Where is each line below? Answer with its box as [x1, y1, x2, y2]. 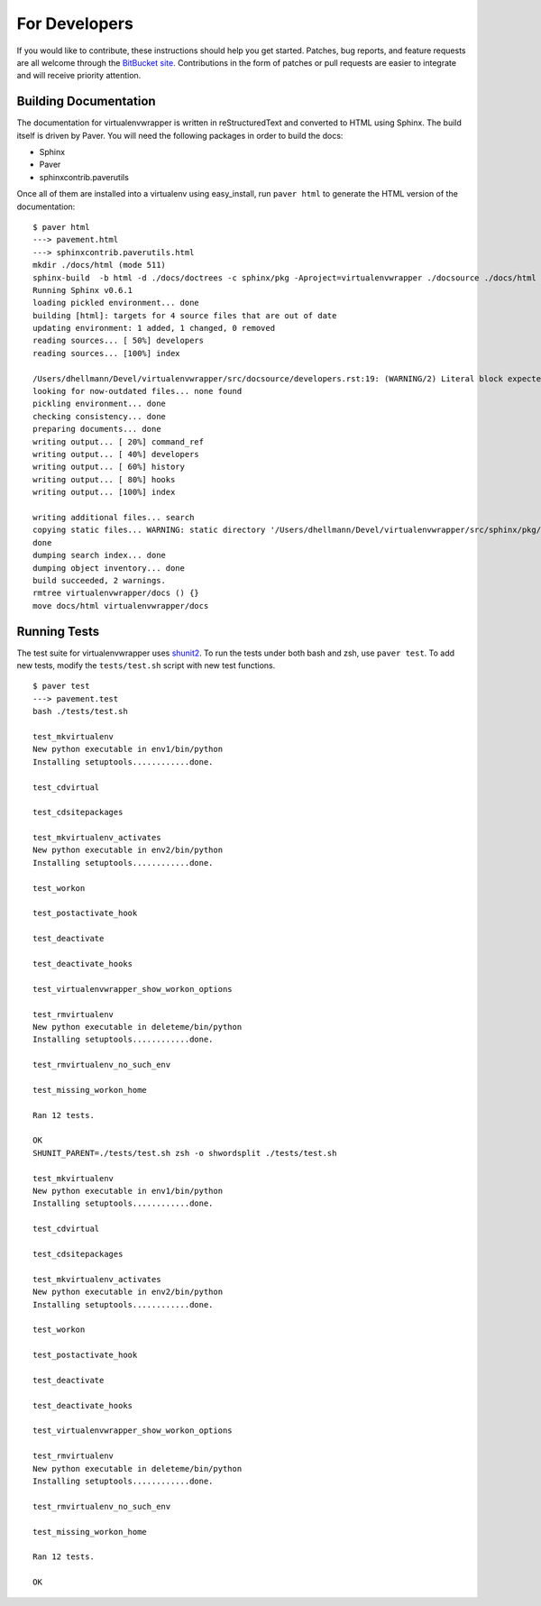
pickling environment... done [32, 399, 167, 409]
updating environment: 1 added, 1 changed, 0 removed [32, 323, 275, 334]
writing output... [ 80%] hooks [32, 474, 176, 484]
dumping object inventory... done [32, 563, 185, 573]
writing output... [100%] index [32, 487, 176, 498]
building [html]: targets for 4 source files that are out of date [32, 310, 337, 320]
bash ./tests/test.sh [32, 706, 128, 717]
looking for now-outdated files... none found [32, 386, 243, 397]
